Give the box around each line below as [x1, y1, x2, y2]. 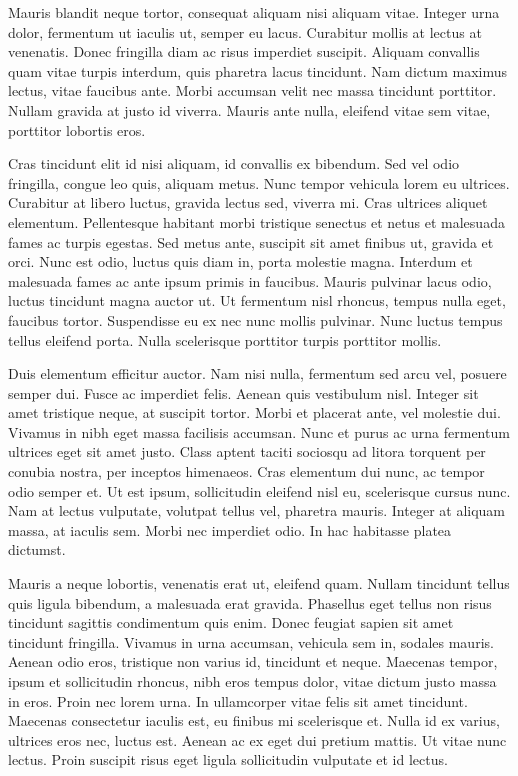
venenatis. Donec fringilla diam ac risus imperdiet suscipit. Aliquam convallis [8, 41, 480, 62]
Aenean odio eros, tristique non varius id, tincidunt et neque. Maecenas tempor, [8, 651, 498, 672]
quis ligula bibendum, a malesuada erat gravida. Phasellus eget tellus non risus [8, 592, 492, 613]
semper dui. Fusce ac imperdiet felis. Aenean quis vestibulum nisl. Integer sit [8, 382, 479, 403]
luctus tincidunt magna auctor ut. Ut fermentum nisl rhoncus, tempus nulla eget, [8, 290, 506, 311]
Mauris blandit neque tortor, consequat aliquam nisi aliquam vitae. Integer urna [8, 2, 500, 22]
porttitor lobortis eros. [8, 119, 146, 140]
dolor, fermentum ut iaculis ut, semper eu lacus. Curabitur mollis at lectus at [8, 21, 482, 42]
